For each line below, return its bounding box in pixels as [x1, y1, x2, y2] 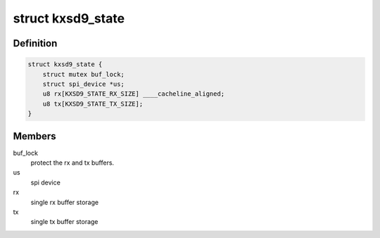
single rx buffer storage [30, 198, 99, 206]
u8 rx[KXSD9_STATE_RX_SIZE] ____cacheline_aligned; [42, 90, 225, 98]
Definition [13, 37, 58, 49]
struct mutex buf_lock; [42, 70, 125, 78]
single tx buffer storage [30, 218, 99, 226]
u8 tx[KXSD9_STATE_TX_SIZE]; [42, 99, 144, 108]
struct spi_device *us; [42, 80, 125, 88]
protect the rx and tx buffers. [30, 158, 115, 167]
